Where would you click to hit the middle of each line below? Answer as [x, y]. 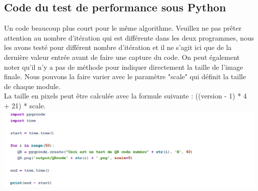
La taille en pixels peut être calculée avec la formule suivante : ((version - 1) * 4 [126, 96]
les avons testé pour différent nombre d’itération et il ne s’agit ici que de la [118, 47]
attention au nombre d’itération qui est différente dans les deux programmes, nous [129, 37]
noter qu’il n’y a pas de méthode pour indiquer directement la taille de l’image [124, 67]
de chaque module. [32, 86]
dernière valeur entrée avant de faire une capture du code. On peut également [122, 57]
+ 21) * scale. [25, 105]
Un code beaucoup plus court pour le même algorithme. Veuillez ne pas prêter [123, 28]
